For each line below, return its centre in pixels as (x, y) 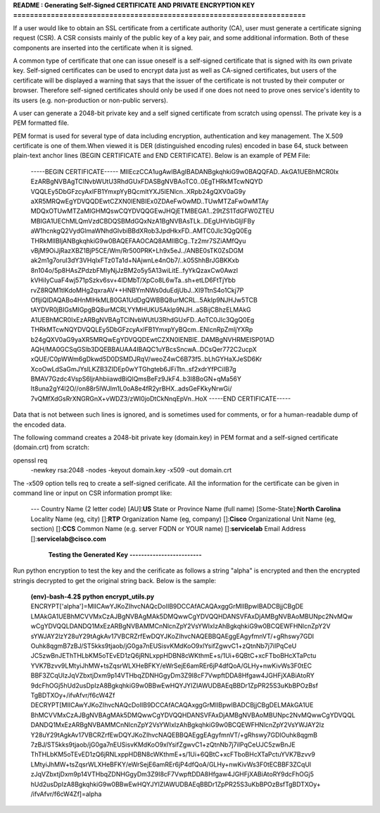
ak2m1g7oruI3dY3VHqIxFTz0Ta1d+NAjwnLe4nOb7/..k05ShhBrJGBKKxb (135, 260)
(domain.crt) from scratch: (51, 447)
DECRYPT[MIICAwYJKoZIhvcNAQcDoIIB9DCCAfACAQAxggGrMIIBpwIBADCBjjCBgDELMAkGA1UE (172, 705)
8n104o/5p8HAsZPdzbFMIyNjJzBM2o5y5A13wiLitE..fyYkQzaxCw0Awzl (134, 270)
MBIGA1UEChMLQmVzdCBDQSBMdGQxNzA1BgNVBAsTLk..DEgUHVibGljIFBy (143, 221)
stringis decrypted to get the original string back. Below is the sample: (115, 580)
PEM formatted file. (41, 123)
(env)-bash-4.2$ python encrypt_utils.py (93, 597)
